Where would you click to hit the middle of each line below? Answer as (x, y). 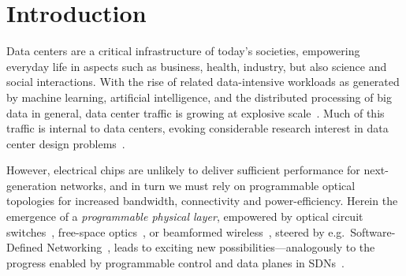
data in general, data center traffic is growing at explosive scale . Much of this (196, 112)
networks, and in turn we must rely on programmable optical (208, 185)
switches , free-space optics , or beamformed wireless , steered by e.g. (176, 231)
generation (32, 185)
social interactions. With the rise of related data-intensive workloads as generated (203, 82)
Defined (25, 247)
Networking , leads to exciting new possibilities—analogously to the (211, 247)
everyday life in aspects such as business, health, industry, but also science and (197, 66)
